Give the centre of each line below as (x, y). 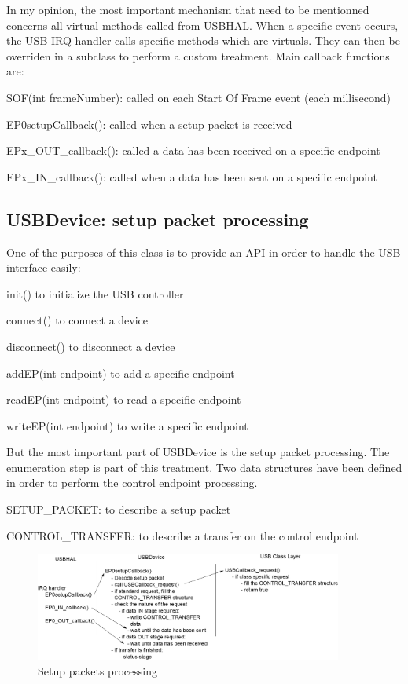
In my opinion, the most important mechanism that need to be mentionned (188, 9)
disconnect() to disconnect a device (91, 346)
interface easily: (44, 267)
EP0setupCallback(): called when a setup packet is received (149, 124)
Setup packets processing (97, 670)
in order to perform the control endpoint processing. (132, 483)
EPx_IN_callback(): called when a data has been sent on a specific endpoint (192, 176)
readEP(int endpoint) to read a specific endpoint (124, 399)
